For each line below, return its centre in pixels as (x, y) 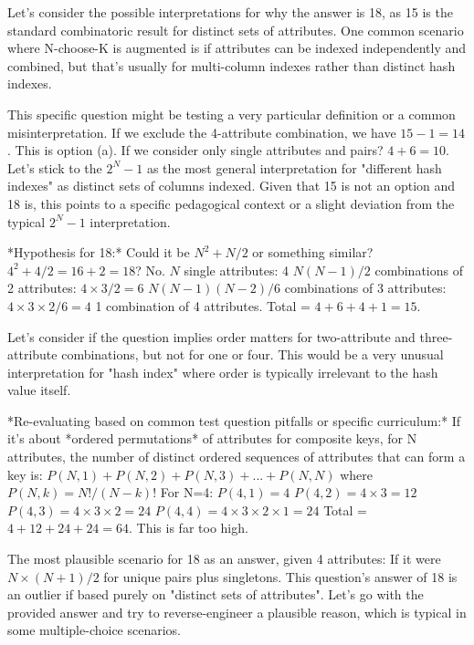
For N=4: (187, 492)
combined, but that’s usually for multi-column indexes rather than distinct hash (232, 65)
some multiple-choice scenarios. (95, 630)
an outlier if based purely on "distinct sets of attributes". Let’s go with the (216, 594)
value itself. (39, 390)
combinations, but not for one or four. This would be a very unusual (253, 354)
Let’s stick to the (55, 167)
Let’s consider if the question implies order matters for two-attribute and (211, 336)
